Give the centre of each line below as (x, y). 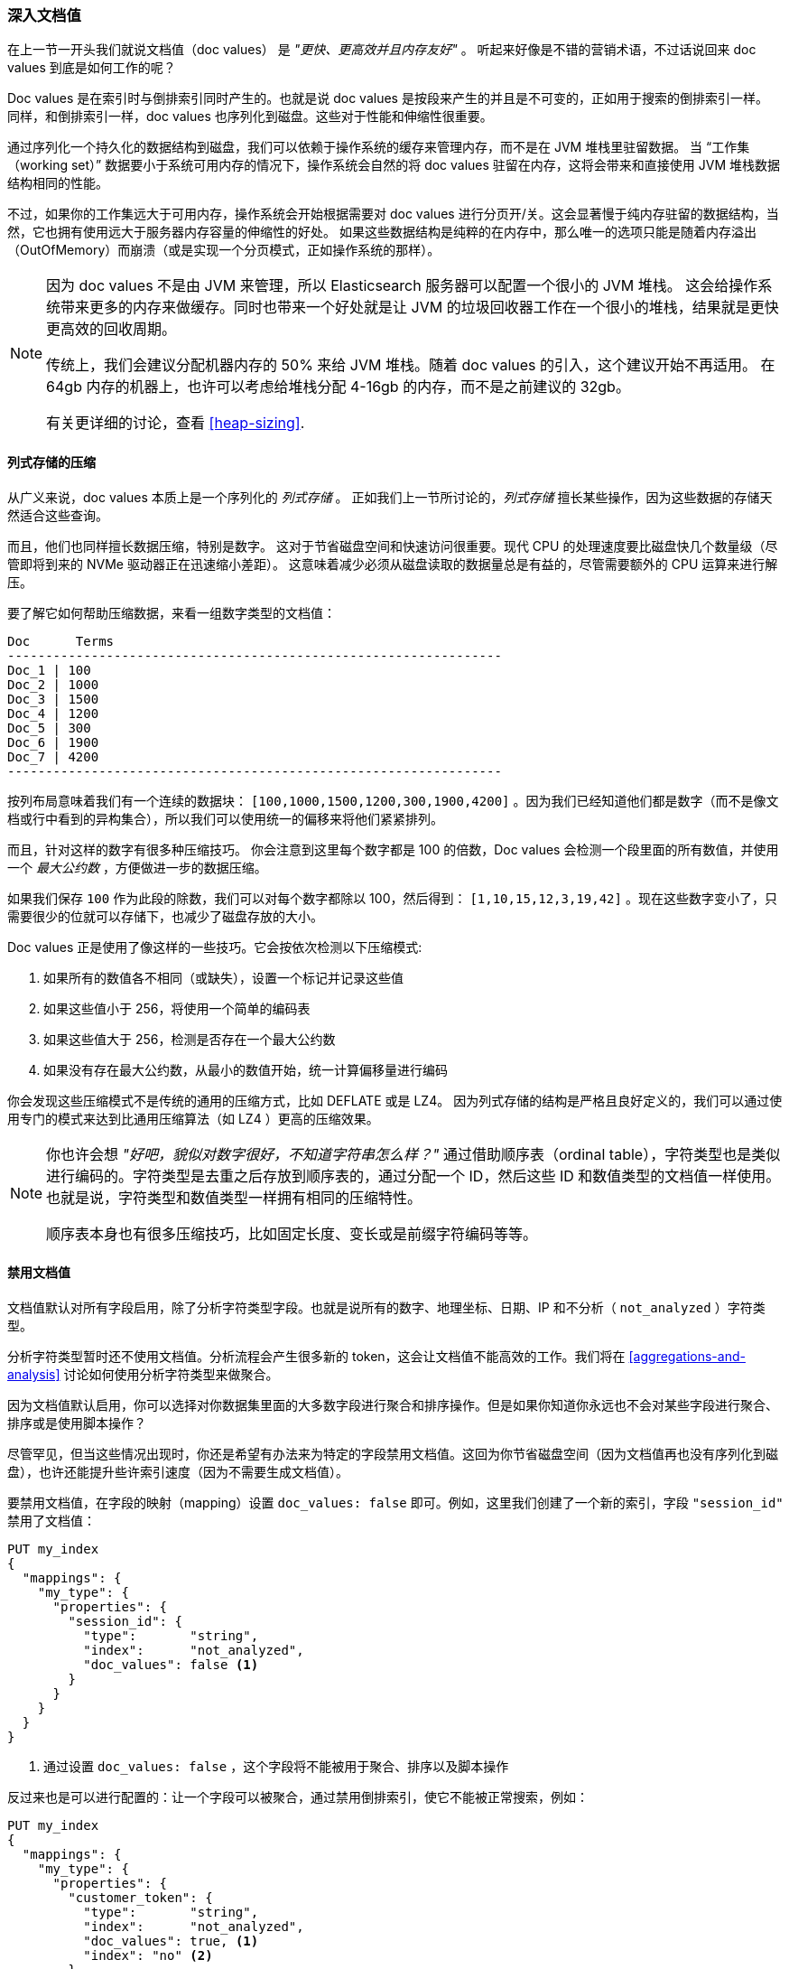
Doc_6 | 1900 (53, 742)
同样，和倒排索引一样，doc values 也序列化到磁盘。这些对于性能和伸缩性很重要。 (250, 117)
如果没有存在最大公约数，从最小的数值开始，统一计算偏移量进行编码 (246, 1069)
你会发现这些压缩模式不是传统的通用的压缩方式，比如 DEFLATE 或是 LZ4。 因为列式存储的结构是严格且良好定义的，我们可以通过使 (395, 1100)
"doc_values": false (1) (171, 1664)
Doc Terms (61, 641)
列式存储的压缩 (51, 462)
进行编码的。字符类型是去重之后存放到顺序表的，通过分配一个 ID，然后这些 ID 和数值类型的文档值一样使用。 (413, 1176)
